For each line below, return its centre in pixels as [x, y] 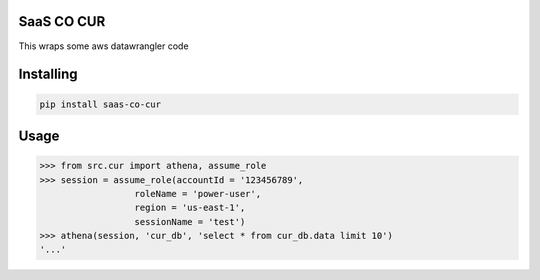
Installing [48, 74]
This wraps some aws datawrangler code [103, 46]
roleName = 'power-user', [198, 193]
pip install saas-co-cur [100, 104]
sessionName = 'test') [190, 221]
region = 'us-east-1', [190, 208]
